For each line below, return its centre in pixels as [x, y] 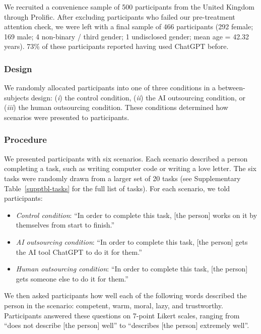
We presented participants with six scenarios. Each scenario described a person [126, 158]
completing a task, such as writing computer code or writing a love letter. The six [130, 168]
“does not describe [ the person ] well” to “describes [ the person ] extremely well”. [127, 325]
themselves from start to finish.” [65, 225]
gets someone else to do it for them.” [72, 278]
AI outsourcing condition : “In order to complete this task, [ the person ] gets [132, 241]
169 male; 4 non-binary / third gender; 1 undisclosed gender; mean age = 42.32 [127, 36]
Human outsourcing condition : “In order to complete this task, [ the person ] [132, 269]
